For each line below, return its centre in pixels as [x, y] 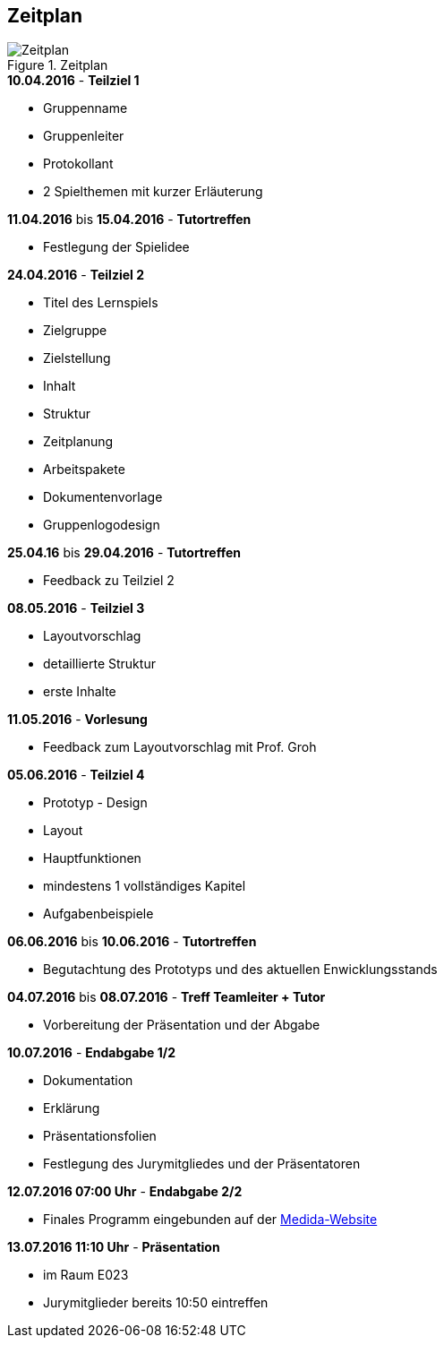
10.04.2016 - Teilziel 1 [73, 81]
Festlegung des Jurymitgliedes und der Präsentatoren [202, 1164]
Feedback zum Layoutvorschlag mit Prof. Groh [180, 747]
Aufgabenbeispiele [98, 914]
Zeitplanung [78, 442]
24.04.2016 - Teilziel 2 [76, 275]
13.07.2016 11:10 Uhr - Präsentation [114, 1247]
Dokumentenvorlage [103, 497]
